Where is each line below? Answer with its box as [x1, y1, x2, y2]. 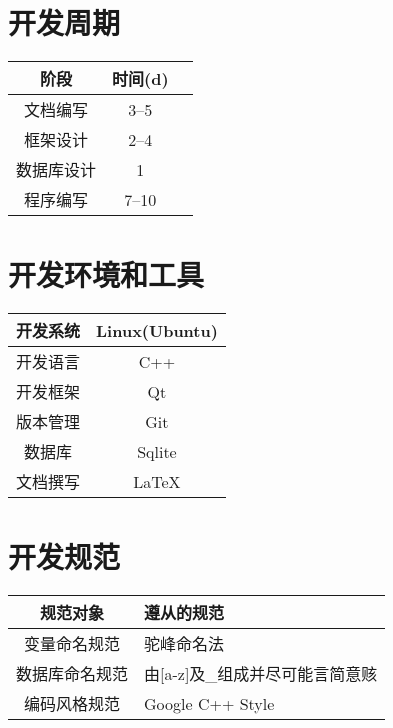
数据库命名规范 [16, 662, 129, 686]
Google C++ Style [144, 691, 275, 715]
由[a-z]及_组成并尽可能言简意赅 [144, 662, 378, 686]
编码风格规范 [24, 692, 121, 716]
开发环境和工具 [8, 254, 205, 295]
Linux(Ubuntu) [96, 318, 218, 342]
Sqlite [137, 439, 177, 463]
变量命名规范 [24, 632, 121, 656]
